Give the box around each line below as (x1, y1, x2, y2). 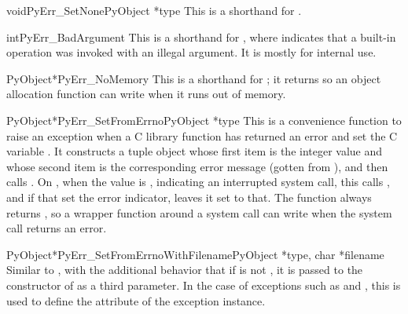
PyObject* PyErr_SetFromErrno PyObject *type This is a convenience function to (6, 111, 402, 128)
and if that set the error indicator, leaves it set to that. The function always (6, 188, 372, 205)
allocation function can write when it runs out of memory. (6, 86, 286, 102)
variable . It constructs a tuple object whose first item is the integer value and (6, 143, 383, 159)
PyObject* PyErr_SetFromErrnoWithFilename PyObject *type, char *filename (6, 246, 384, 262)
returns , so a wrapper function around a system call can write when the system (6, 204, 392, 221)
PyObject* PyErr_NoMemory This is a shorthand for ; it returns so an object (6, 70, 381, 86)
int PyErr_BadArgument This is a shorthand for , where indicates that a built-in (6, 28, 396, 45)
